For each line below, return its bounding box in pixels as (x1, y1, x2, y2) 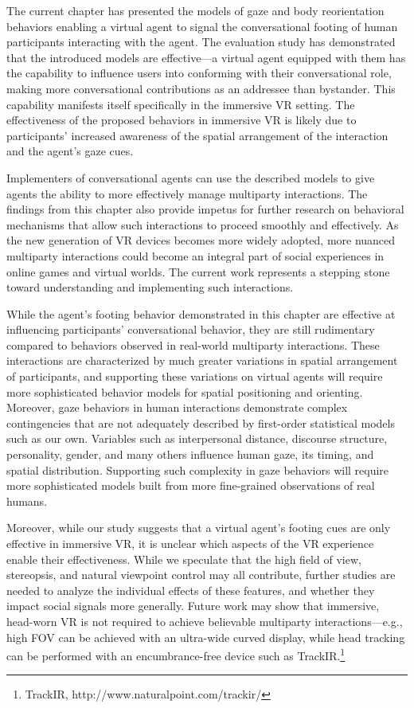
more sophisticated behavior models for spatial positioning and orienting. (6, 383, 363, 400)
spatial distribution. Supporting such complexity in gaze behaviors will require (6, 461, 389, 478)
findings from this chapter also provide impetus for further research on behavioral (6, 201, 404, 217)
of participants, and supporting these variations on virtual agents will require (6, 368, 383, 385)
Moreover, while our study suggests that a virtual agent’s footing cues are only (6, 519, 391, 536)
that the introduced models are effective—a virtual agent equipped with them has (6, 49, 406, 65)
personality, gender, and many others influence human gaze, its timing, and (6, 446, 374, 463)
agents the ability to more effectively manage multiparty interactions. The (6, 185, 368, 201)
